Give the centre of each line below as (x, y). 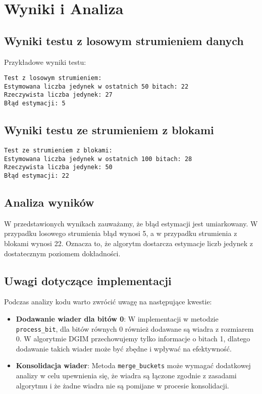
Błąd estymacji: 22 (37, 175)
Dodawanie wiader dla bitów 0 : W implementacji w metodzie (117, 319)
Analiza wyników (49, 202)
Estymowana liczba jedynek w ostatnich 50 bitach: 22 (96, 86)
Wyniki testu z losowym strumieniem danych (124, 40)
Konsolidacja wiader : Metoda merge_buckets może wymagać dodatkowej (133, 365)
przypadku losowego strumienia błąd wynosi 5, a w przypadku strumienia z (121, 233)
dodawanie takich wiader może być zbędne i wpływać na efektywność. (124, 348)
